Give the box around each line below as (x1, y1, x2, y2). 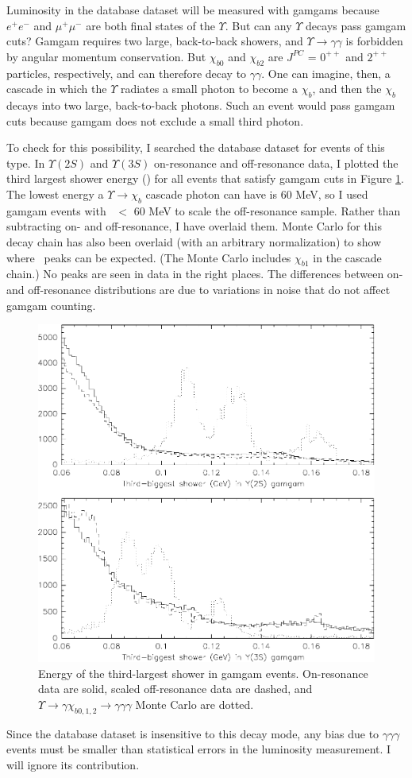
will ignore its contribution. (6, 756, 140, 772)
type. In (6, 154, 45, 171)
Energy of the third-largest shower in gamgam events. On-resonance (38, 664, 368, 681)
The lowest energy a (6, 185, 104, 202)
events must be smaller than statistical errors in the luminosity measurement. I (6, 741, 391, 757)
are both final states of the (86, 17, 215, 33)
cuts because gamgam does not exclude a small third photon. (6, 112, 304, 129)
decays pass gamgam (306, 17, 406, 33)
